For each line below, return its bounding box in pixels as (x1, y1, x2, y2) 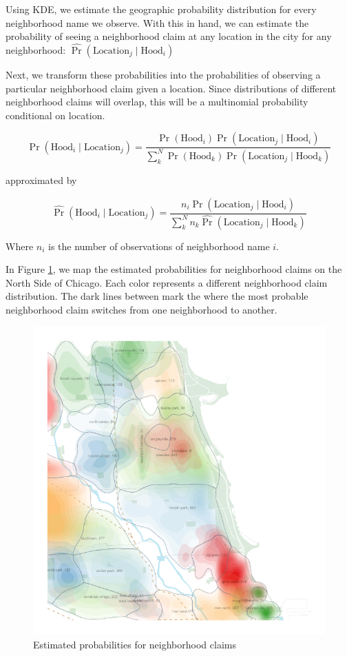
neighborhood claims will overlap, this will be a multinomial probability (6, 94, 308, 109)
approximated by (6, 172, 77, 187)
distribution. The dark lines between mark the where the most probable (6, 289, 308, 303)
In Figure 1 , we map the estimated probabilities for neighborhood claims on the (6, 262, 342, 276)
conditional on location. (6, 107, 105, 122)
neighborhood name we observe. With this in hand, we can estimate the (6, 15, 309, 30)
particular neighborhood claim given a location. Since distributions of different (6, 81, 337, 95)
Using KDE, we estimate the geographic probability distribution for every (6, 2, 317, 16)
